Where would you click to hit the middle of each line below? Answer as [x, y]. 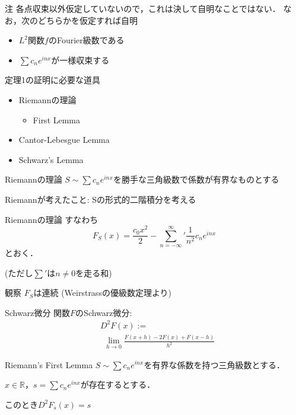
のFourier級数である [86, 40]
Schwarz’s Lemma [51, 159]
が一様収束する [80, 60]
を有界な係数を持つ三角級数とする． [214, 364]
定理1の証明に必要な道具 [52, 80]
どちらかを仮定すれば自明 [87, 20]
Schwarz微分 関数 [38, 312]
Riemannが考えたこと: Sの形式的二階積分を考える [101, 199]
